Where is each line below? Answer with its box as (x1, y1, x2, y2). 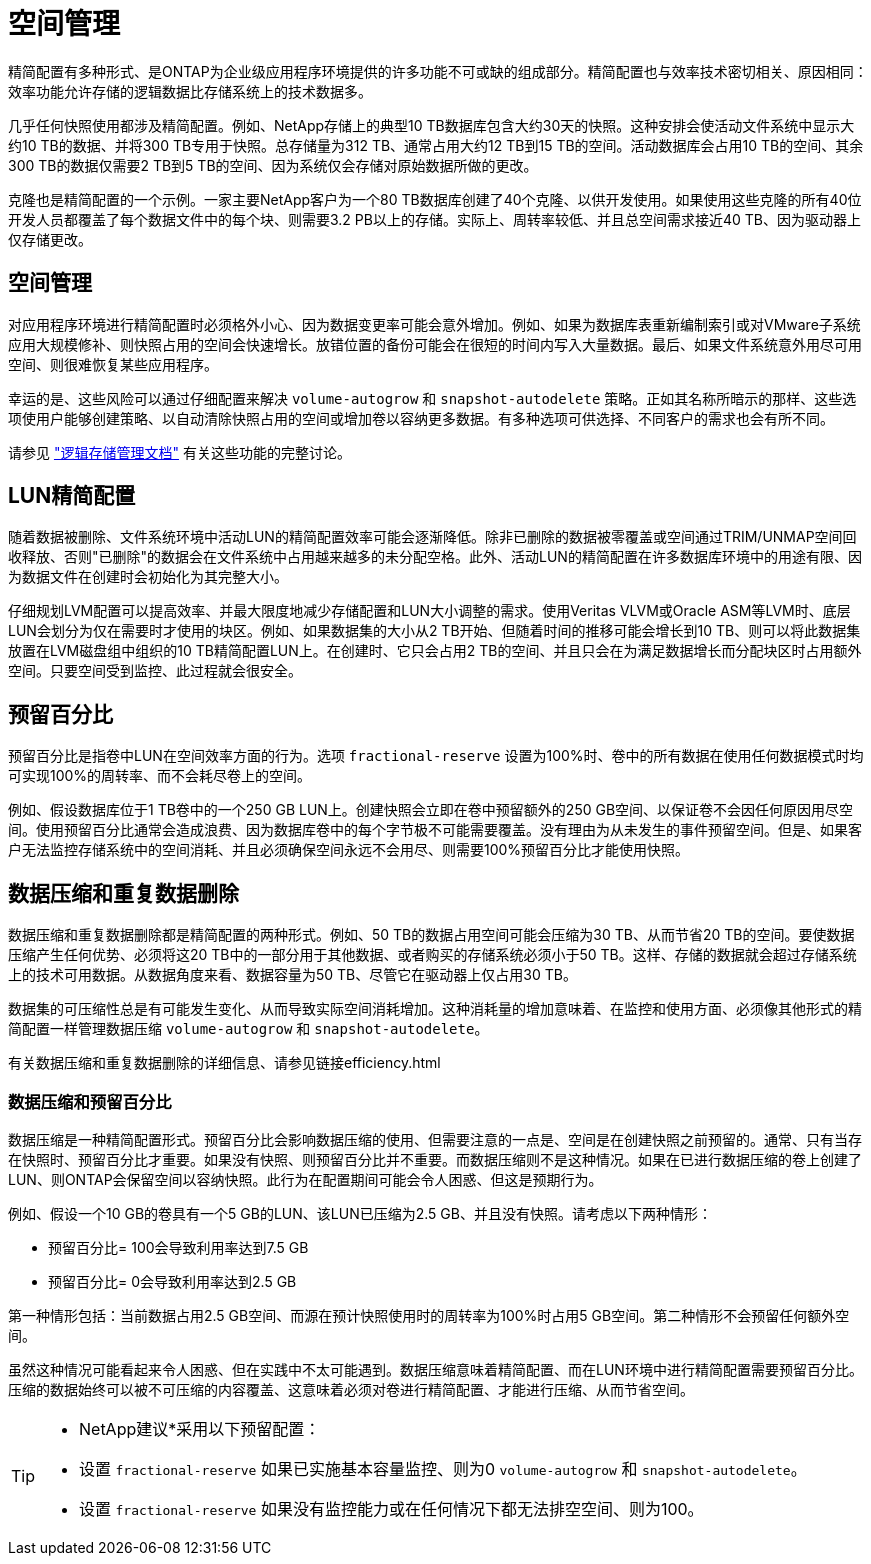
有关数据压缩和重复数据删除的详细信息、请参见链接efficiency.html (8, 1054, 441, 1072)
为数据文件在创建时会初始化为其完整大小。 (8, 568, 288, 586)
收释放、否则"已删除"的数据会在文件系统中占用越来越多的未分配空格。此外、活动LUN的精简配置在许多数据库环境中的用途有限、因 (8, 548, 862, 566)
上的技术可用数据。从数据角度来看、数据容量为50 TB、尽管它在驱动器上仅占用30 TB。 (8, 966, 577, 984)
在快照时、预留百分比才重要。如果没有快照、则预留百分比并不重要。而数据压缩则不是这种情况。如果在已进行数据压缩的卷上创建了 (8, 1150, 862, 1168)
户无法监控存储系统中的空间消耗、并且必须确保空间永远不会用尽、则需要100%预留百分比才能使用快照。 (8, 841, 690, 859)
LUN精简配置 (8, 483, 136, 509)
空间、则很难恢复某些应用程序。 (8, 355, 218, 373)
